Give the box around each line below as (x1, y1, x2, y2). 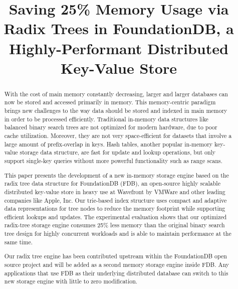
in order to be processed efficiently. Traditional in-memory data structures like (4, 114, 208, 123)
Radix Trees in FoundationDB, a (4, 18, 234, 39)
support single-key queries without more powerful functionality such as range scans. (4, 156, 222, 165)
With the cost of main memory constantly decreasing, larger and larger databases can (4, 89, 228, 98)
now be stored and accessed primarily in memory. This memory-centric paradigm (4, 98, 216, 106)
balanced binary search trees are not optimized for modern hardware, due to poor (4, 123, 217, 131)
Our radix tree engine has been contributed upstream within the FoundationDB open (4, 252, 227, 260)
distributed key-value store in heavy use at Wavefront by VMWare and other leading (4, 187, 225, 196)
